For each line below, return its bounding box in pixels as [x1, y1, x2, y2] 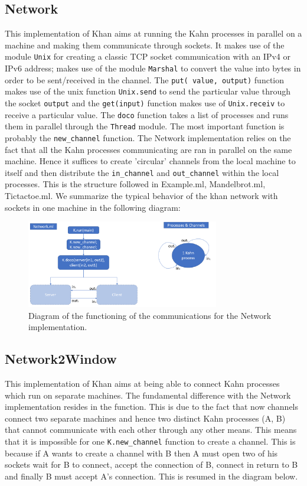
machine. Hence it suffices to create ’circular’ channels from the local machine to [5, 155, 296, 167]
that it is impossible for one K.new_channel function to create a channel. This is [5, 435, 296, 447]
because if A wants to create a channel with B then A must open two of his [5, 446, 278, 459]
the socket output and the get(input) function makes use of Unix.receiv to [5, 97, 285, 109]
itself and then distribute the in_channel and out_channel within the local [5, 166, 279, 178]
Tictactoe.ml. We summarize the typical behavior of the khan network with [5, 190, 278, 202]
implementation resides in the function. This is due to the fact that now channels [5, 400, 299, 413]
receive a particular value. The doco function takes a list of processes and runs [5, 108, 289, 120]
